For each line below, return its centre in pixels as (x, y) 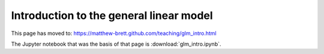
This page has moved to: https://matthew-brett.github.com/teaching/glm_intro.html (114, 33)
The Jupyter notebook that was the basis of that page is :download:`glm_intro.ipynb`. (116, 44)
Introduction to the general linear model (112, 15)
